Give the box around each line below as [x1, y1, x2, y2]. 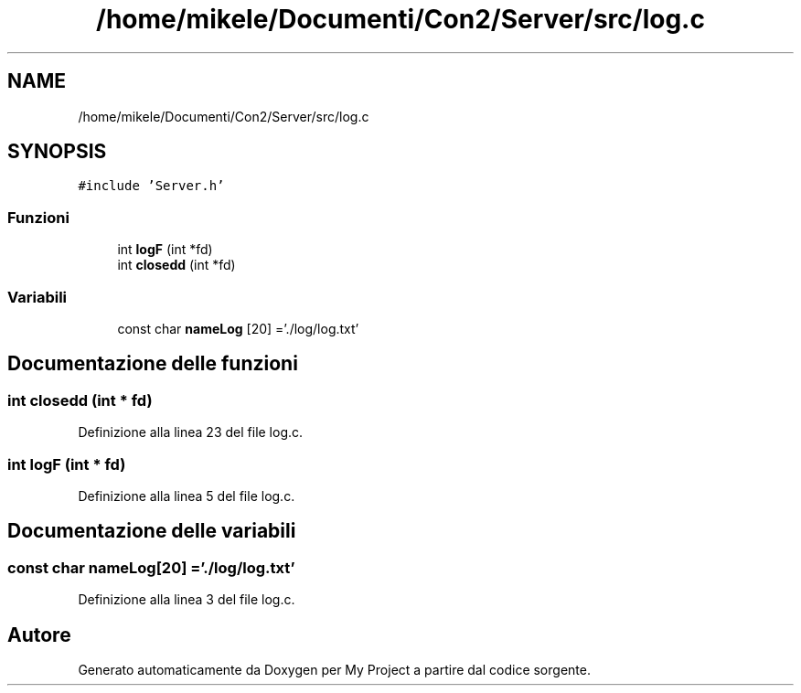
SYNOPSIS [7, 140, 107, 164]
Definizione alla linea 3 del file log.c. [78, 592, 295, 608]
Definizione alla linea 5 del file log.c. [78, 487, 295, 504]
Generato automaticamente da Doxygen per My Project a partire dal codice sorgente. [78, 661, 591, 677]
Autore [7, 623, 71, 646]
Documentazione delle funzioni [7, 352, 298, 376]
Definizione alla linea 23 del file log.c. [78, 424, 304, 441]
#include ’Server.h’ [78, 178, 225, 194]
